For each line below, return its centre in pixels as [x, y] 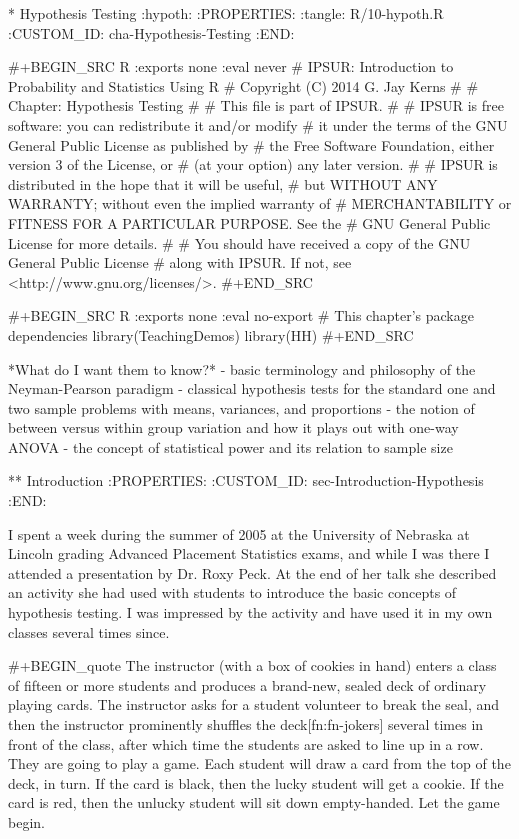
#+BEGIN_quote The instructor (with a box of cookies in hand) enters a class [252, 665]
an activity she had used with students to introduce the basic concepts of [232, 592]
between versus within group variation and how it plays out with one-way [233, 427]
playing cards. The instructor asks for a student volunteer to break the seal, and [254, 704]
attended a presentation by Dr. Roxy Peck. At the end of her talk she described [252, 572]
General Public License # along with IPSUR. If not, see [180, 262]
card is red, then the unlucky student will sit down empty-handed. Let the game [254, 802]
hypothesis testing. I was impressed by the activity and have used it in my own [250, 612]
